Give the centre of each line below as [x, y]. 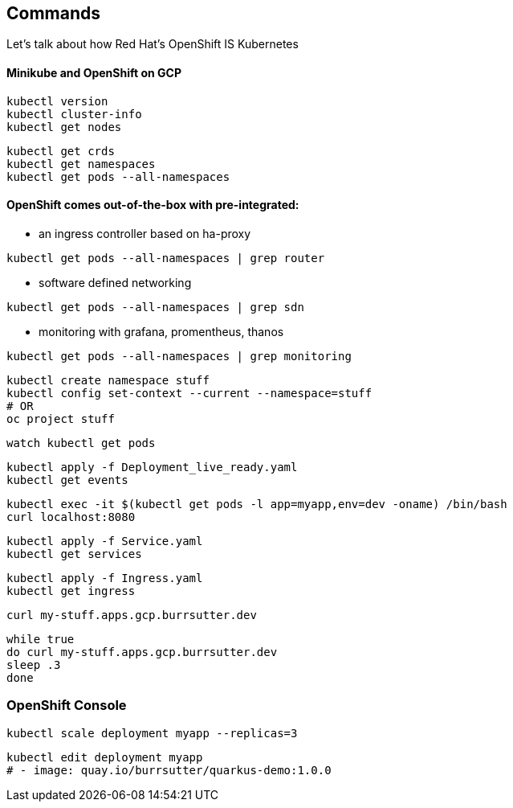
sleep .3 [34, 664]
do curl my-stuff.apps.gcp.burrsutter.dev [142, 652]
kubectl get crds [61, 151]
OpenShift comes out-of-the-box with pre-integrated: [153, 205]
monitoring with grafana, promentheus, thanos [161, 331]
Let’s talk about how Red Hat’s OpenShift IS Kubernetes [153, 44]
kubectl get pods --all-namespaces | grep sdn [155, 307]
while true [41, 639]
